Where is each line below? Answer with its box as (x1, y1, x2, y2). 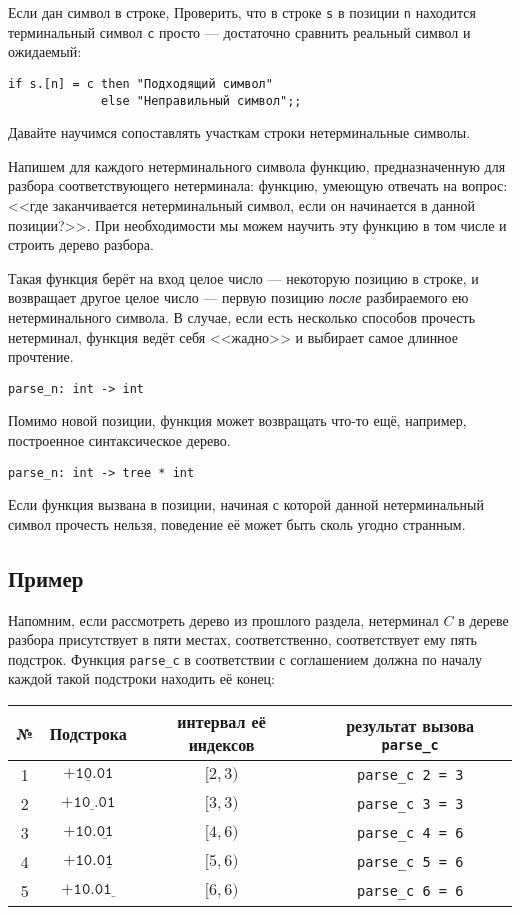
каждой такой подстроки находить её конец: (8, 668, 275, 689)
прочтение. (8, 346, 74, 367)
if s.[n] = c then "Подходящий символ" (8, 76, 273, 91)
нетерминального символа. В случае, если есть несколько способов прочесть (8, 306, 476, 327)
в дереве (458, 609, 509, 630)
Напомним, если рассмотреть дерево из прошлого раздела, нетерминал (8, 609, 439, 630)
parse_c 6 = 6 (356, 882, 464, 899)
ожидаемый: (8, 41, 82, 62)
